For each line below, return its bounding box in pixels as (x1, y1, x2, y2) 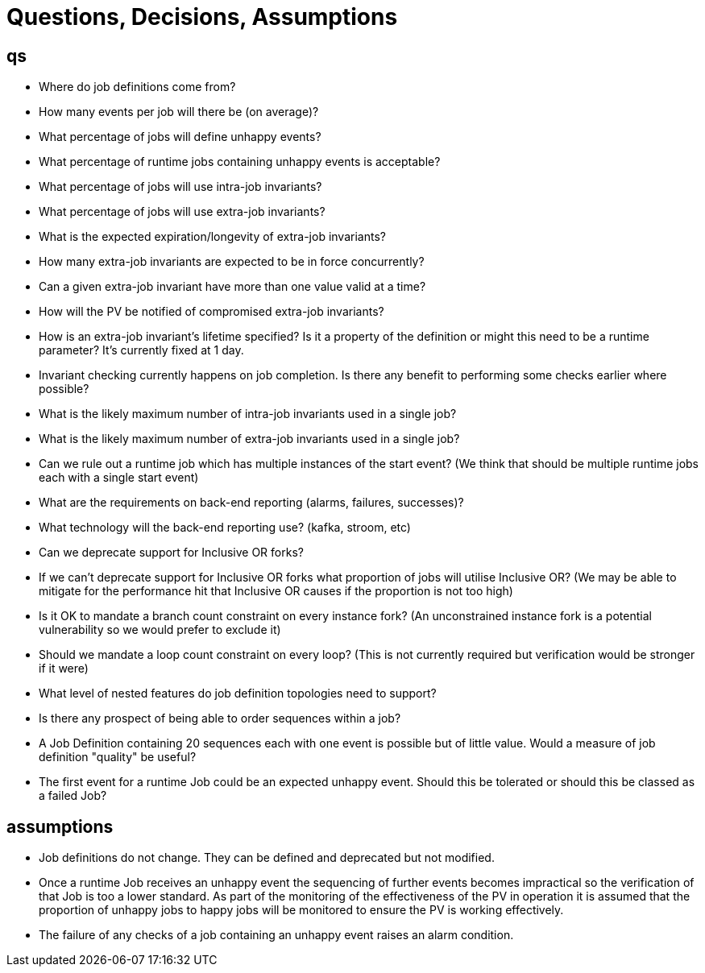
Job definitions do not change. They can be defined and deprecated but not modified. (39, 851, 495, 865)
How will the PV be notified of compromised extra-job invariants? (39, 304, 384, 319)
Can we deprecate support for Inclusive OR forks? (39, 545, 304, 560)
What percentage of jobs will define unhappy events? (39, 130, 321, 144)
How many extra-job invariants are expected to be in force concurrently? (39, 255, 425, 269)
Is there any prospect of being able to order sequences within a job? (39, 711, 401, 726)
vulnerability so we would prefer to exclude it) (39, 623, 281, 637)
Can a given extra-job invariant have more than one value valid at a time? (39, 279, 426, 294)
